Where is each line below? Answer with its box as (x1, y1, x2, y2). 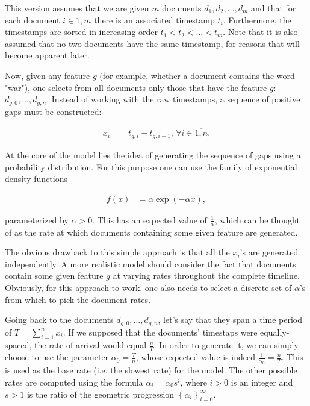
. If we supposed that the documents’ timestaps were (63, 325, 258, 338)
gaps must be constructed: (5, 105, 102, 117)
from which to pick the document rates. (5, 293, 151, 305)
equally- (260, 325, 290, 338)
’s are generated (240, 246, 299, 258)
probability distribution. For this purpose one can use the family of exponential (5, 160, 297, 173)
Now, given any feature (5, 69, 90, 81)
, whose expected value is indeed (135, 351, 256, 363)
